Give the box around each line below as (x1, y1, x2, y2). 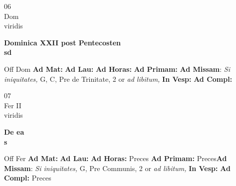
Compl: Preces (4, 173, 51, 183)
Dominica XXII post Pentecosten (4, 37, 121, 47)
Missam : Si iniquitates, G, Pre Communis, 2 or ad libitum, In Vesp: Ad (4, 163, 231, 173)
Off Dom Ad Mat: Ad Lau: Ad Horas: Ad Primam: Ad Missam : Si (4, 63, 230, 74)
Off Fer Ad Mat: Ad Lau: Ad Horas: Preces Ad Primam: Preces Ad (4, 153, 227, 164)
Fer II (4, 100, 21, 110)
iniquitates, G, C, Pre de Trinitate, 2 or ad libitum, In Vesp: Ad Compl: (4, 73, 233, 84)
